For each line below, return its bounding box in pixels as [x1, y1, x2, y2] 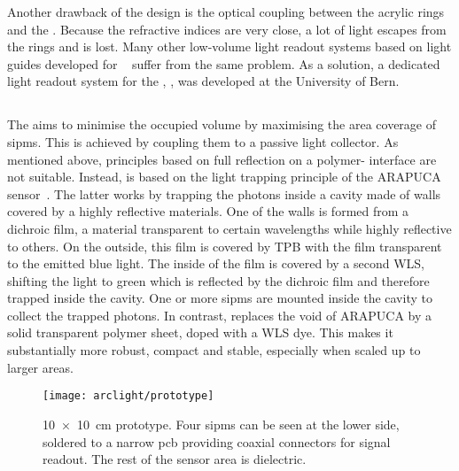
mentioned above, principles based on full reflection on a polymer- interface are [7, 150, 437, 168]
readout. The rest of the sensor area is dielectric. [43, 450, 307, 468]
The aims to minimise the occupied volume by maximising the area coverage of [7, 115, 437, 134]
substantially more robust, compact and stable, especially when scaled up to [7, 341, 421, 359]
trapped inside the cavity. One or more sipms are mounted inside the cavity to [7, 289, 432, 307]
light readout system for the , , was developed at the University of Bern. [7, 72, 400, 90]
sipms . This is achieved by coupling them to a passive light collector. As [7, 132, 399, 151]
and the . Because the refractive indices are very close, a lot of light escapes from [7, 19, 447, 38]
